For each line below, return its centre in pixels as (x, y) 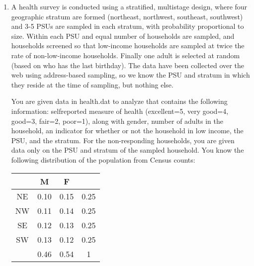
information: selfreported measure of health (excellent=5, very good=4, (120, 111)
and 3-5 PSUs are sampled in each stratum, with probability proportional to (127, 26)
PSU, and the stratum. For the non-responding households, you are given (123, 140)
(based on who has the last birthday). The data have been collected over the (127, 65)
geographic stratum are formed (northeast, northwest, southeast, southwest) (127, 16)
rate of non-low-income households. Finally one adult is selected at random (126, 55)
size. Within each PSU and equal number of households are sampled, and (123, 36)
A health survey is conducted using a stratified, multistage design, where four (129, 6)
